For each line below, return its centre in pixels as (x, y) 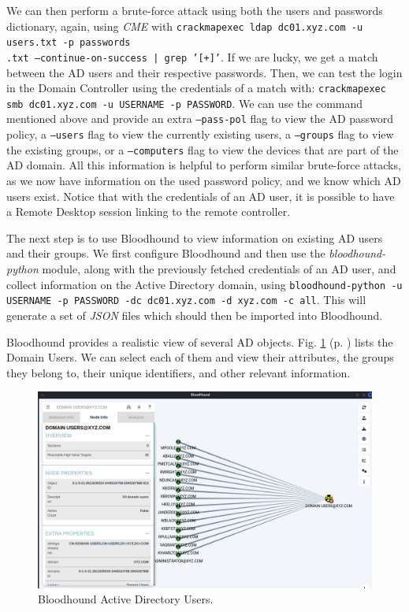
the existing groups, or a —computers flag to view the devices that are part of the (203, 149)
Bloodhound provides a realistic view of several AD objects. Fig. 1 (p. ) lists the (200, 341)
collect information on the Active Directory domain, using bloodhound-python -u (204, 284)
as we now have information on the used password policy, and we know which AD (204, 181)
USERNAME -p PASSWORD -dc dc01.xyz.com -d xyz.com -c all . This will (186, 300)
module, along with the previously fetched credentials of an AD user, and (219, 269)
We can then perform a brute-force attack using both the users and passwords (195, 10)
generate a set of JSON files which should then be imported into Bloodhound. (195, 315)
